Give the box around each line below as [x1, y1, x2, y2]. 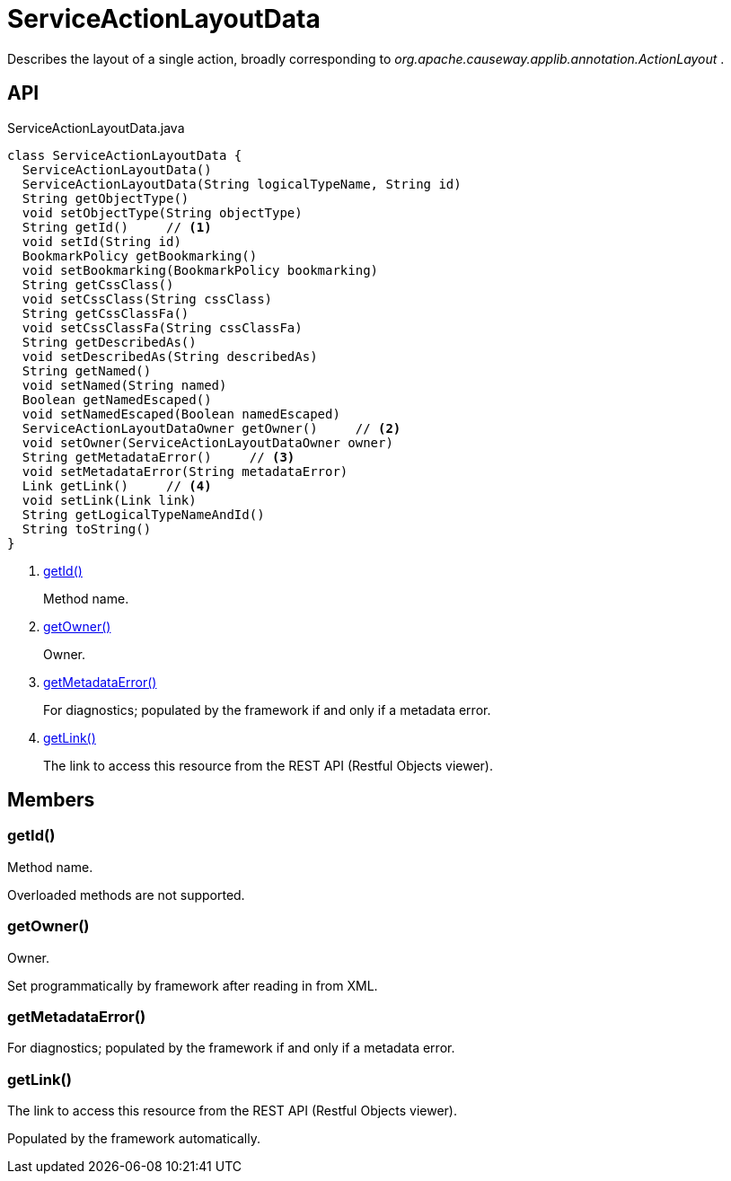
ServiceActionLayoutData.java [7, 119, 185, 136]
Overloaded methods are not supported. [7, 886, 245, 903]
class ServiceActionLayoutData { [7, 147, 242, 163]
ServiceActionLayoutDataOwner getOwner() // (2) [22, 420, 401, 436]
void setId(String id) [22, 234, 181, 249]
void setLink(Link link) [22, 492, 197, 507]
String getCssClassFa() [22, 305, 189, 321]
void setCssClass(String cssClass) [22, 291, 273, 306]
